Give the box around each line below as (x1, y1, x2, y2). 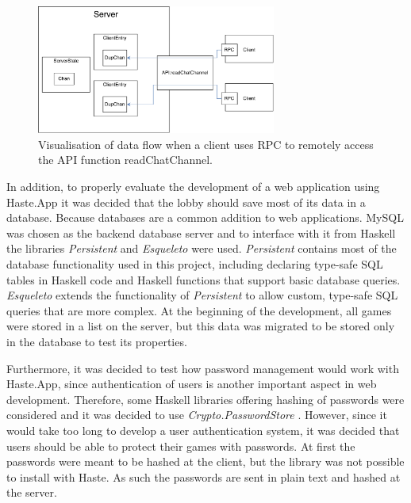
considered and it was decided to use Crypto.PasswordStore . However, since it (6, 406, 387, 423)
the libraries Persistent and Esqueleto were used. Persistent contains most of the (6, 240, 397, 257)
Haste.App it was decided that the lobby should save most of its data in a (6, 193, 366, 210)
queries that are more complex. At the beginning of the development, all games (6, 302, 392, 318)
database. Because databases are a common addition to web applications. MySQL (6, 209, 404, 226)
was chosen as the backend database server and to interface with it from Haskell (6, 224, 396, 241)
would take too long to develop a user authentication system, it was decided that (6, 421, 400, 438)
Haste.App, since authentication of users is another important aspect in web (6, 375, 377, 392)
